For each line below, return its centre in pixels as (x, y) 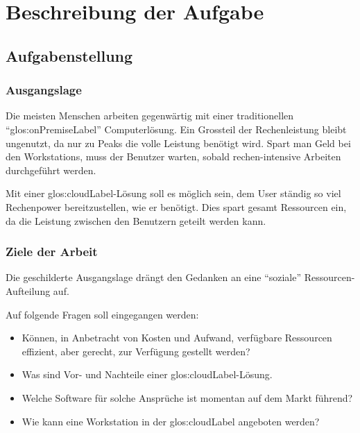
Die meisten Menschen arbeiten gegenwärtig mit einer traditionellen (150, 116)
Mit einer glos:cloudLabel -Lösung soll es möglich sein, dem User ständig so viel (173, 193)
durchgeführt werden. (51, 170)
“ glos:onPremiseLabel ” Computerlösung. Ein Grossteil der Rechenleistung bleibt (176, 129)
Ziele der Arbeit (52, 252)
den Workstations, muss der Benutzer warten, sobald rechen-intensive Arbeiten (173, 156)
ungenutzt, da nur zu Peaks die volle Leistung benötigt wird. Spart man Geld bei (178, 143)
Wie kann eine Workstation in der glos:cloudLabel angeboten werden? (171, 421)
